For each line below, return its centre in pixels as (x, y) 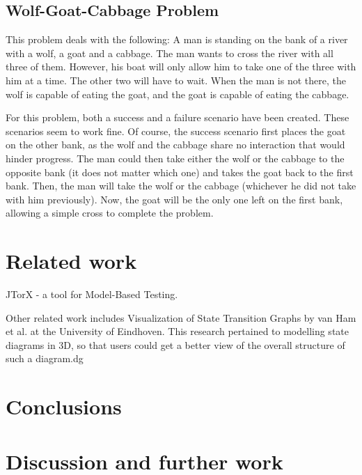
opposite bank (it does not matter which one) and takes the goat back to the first (180, 172)
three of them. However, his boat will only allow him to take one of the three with (181, 67)
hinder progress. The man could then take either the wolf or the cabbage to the (175, 158)
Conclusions (64, 406)
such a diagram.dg (45, 358)
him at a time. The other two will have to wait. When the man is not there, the (176, 80)
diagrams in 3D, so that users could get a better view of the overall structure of (175, 344)
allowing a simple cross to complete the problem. (110, 213)
